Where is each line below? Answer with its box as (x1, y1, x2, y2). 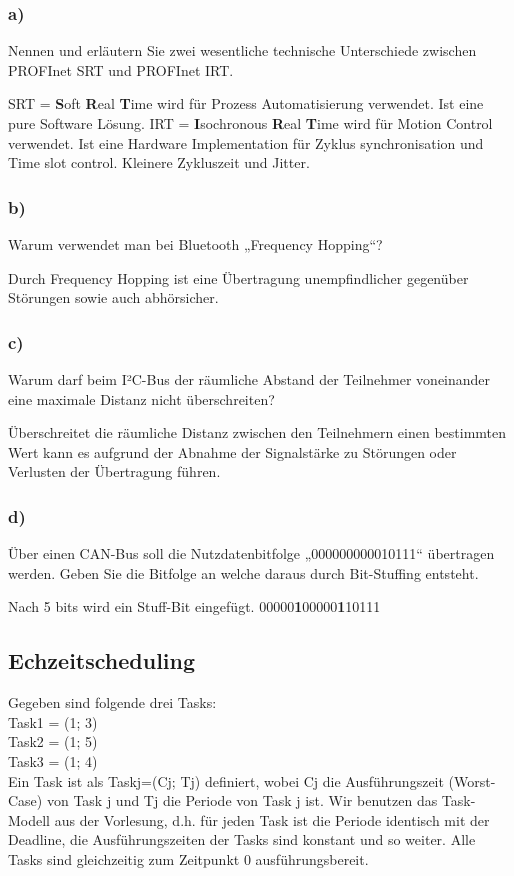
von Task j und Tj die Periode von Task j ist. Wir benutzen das (46, 790, 438, 811)
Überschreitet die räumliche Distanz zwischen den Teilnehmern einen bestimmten (8, 422, 507, 443)
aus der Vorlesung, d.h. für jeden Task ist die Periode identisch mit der (54, 809, 490, 830)
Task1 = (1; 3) (8, 711, 98, 732)
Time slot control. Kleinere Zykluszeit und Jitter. (8, 152, 310, 173)
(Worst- (448, 770, 496, 791)
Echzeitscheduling (8, 645, 196, 676)
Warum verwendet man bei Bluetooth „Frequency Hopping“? (8, 234, 383, 254)
